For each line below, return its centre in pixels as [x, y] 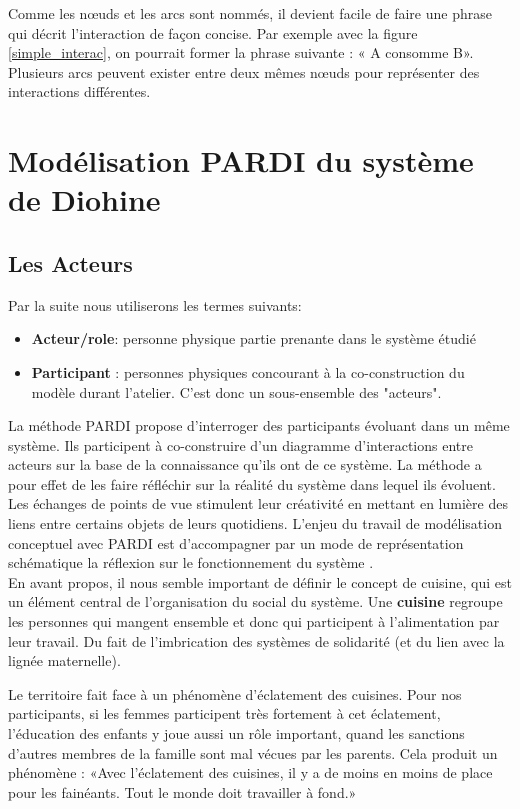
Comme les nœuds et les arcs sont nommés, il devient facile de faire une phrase [250, 13]
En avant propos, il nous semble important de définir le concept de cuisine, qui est [260, 581]
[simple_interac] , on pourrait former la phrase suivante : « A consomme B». [241, 52]
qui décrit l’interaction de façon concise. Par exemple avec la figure [213, 32]
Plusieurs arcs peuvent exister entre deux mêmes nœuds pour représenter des [244, 71]
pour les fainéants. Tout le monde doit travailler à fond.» [182, 791]
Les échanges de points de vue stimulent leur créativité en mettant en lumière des [258, 503]
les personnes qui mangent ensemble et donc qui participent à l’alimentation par [254, 621]
